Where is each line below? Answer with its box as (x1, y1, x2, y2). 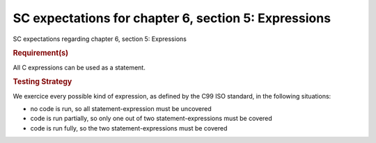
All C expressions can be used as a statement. (13, 63, 146, 71)
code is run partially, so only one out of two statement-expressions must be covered (30, 115, 273, 123)
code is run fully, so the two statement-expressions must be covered (30, 124, 228, 132)
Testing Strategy (13, 77, 72, 87)
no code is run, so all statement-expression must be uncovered (30, 105, 212, 113)
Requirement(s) (13, 49, 69, 58)
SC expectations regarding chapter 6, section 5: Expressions (13, 35, 187, 43)
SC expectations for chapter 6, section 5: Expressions (13, 10, 331, 26)
